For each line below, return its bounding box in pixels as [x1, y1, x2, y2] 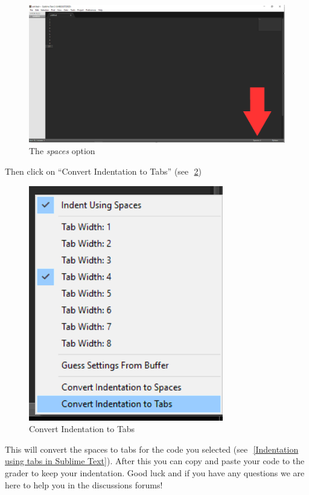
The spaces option [29, 144, 95, 157]
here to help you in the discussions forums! [5, 478, 163, 491]
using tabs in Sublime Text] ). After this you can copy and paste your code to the [5, 455, 305, 467]
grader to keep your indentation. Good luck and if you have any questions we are [5, 467, 305, 479]
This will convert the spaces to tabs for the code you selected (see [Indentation [5, 442, 299, 455]
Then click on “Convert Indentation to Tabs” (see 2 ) [5, 165, 202, 178]
